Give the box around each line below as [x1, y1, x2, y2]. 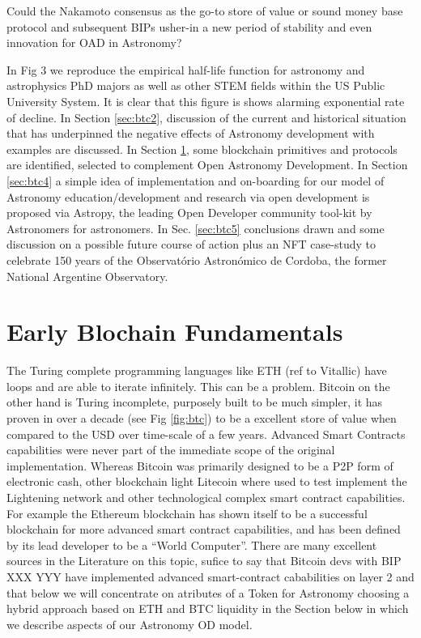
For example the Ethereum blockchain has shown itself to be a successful [6, 504, 368, 521]
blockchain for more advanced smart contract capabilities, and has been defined [6, 521, 401, 538]
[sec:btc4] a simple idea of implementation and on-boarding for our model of [6, 172, 385, 189]
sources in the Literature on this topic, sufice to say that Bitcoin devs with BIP [6, 552, 402, 569]
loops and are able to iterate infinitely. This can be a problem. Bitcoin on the [6, 377, 390, 394]
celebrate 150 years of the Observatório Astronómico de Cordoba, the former [6, 251, 387, 268]
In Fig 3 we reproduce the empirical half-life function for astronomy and [6, 61, 365, 78]
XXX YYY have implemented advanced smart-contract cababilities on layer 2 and [6, 568, 415, 585]
